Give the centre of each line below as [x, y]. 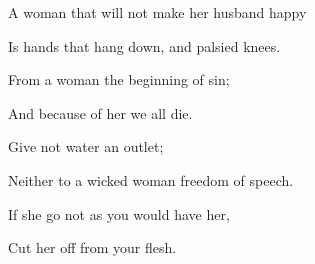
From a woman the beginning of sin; [119, 79]
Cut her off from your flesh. [92, 247]
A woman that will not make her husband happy [157, 12]
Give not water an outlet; [86, 146]
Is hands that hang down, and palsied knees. [144, 45]
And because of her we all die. [100, 112]
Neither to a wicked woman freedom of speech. [151, 179]
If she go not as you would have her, [119, 213]
